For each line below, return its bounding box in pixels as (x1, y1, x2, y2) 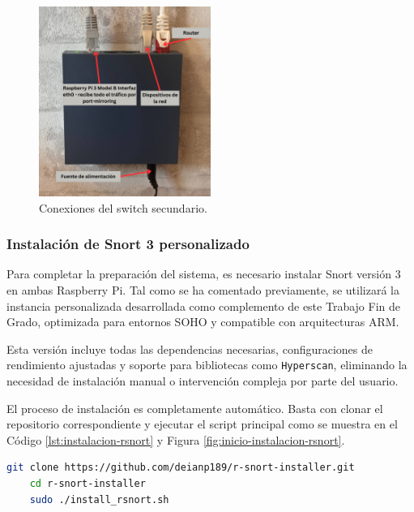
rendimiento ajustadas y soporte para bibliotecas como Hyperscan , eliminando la (6, 356, 408, 373)
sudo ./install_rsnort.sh (29, 493, 169, 506)
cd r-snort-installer (29, 477, 146, 489)
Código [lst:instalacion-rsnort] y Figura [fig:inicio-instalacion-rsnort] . (6, 431, 345, 448)
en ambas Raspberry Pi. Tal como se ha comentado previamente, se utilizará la (6, 281, 399, 298)
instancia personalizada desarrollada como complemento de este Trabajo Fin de (6, 297, 400, 314)
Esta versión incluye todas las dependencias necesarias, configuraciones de (6, 340, 373, 357)
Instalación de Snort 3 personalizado (6, 234, 250, 254)
